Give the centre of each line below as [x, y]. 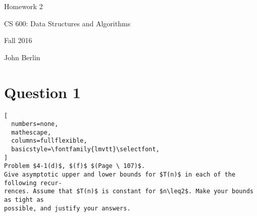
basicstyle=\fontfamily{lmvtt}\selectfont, [85, 149]
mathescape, [31, 132]
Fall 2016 [18, 40]
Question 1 [42, 92]
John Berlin [22, 57]
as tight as [24, 200]
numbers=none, [35, 124]
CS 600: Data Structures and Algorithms [67, 23]
